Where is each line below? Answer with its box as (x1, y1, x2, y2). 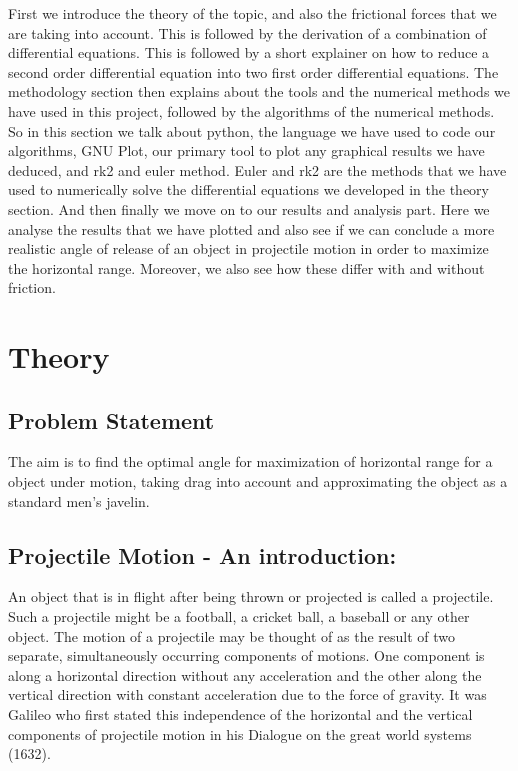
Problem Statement (8, 404, 215, 435)
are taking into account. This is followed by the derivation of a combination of (8, 22, 487, 43)
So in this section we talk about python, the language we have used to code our (8, 120, 496, 141)
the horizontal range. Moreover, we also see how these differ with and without (8, 257, 485, 278)
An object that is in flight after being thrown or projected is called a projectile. (8, 586, 494, 607)
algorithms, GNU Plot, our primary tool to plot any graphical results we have (8, 140, 485, 161)
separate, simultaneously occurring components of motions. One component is (8, 645, 485, 666)
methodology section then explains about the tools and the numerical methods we (8, 81, 511, 102)
